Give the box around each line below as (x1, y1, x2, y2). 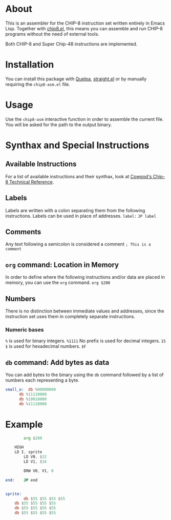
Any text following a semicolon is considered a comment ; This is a (5, 241, 151, 247)
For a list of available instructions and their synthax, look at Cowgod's (5, 173, 152, 179)
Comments (5, 227, 41, 236)
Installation (5, 59, 54, 71)
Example (5, 419, 43, 430)
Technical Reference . (9, 179, 54, 185)
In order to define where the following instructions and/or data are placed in (5, 274, 165, 280)
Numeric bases (5, 326, 45, 333)
